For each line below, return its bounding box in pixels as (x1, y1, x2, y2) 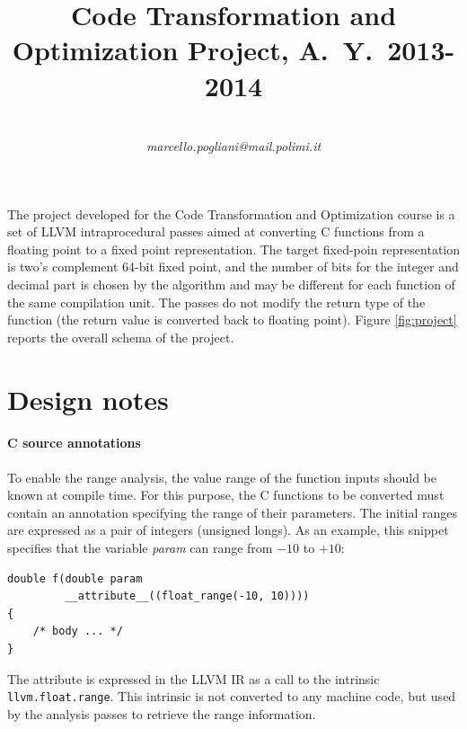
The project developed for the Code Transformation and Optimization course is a (7, 204, 455, 223)
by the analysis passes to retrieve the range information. (7, 704, 316, 723)
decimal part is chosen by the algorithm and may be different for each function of (7, 275, 455, 294)
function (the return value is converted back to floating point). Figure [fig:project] (7, 310, 457, 329)
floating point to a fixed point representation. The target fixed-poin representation (7, 239, 461, 258)
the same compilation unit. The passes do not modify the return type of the (7, 292, 426, 311)
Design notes (7, 380, 169, 417)
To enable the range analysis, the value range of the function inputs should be (7, 467, 436, 486)
